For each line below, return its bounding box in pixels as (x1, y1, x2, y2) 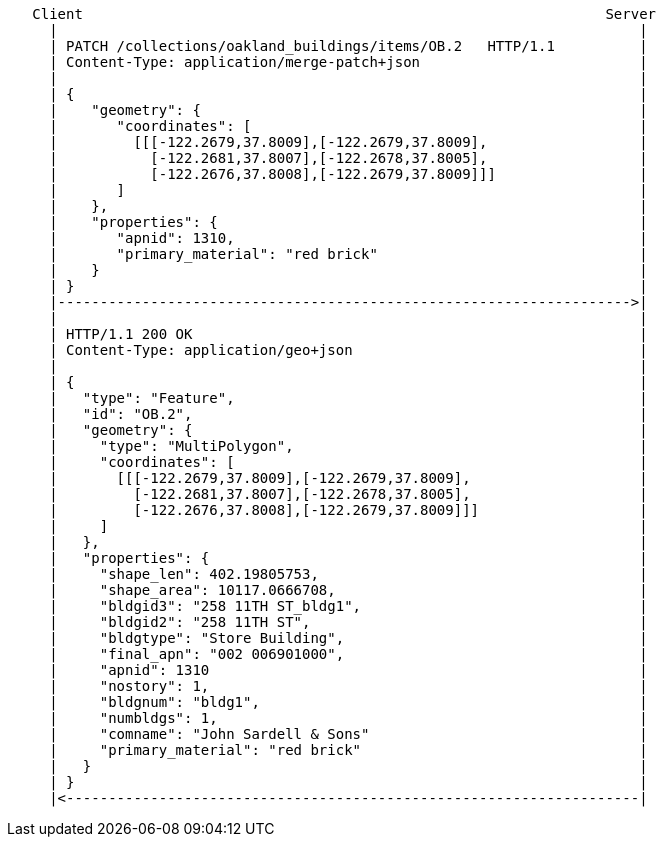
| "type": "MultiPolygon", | (49, 438, 648, 454)
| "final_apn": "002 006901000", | (49, 646, 648, 662)
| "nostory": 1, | (49, 678, 648, 694)
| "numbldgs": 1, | (49, 710, 648, 726)
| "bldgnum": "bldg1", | (49, 694, 648, 710)
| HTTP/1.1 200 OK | (49, 326, 648, 342)
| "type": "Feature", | (49, 390, 648, 406)
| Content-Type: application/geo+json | (49, 342, 648, 358)
